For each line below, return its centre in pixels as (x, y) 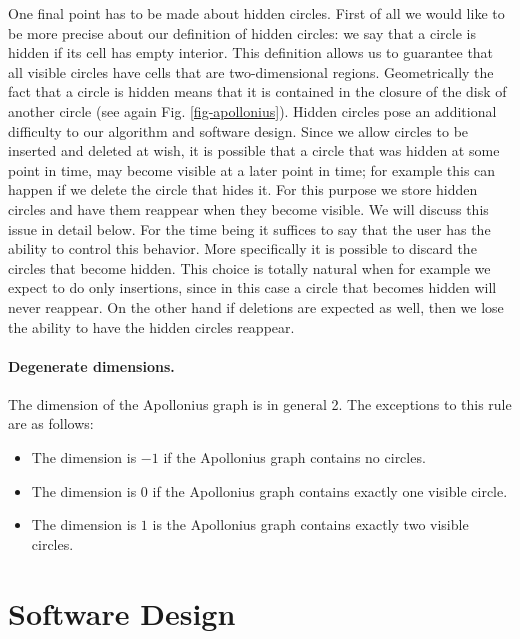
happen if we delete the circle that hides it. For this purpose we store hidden (243, 189)
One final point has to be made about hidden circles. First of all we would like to (256, 13)
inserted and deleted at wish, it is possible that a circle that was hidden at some (254, 150)
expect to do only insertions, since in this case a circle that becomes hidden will (252, 287)
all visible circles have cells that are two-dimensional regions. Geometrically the (251, 71)
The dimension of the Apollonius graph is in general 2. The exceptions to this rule (260, 403)
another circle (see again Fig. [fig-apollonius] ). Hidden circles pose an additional (252, 110)
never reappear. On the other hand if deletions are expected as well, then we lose (256, 306)
